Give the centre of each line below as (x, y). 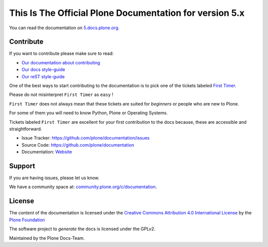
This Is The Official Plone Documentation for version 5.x (127, 13)
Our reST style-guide (43, 76)
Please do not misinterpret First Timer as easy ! (61, 95)
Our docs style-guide (43, 70)
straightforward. (26, 129)
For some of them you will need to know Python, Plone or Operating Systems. (89, 113)
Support (22, 166)
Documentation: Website (47, 152)
